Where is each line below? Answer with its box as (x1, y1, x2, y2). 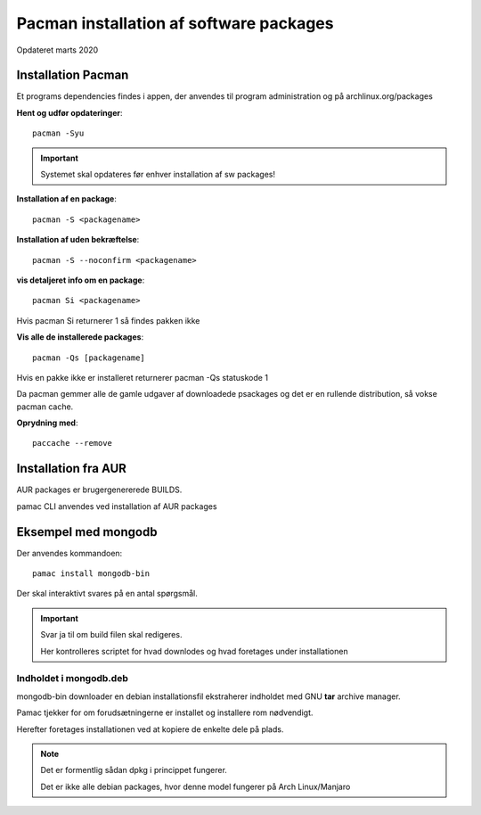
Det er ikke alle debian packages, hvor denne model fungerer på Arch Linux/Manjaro (40, 781, 351, 792)
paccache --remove (32, 438, 113, 449)
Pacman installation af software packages (16, 13, 334, 33)
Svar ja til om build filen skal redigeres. (40, 630, 183, 640)
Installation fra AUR (16, 461, 126, 476)
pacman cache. (16, 401, 74, 412)
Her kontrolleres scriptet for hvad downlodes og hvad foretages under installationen (40, 646, 348, 656)
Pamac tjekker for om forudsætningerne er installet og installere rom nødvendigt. (16, 707, 314, 718)
